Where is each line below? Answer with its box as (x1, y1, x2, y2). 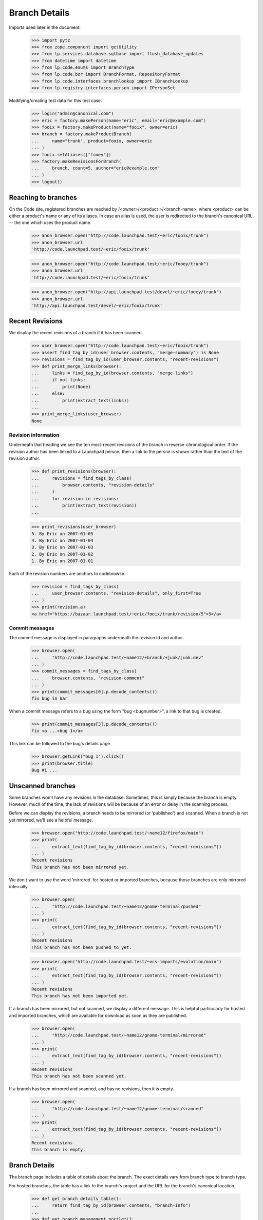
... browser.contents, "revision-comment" (31, 675, 145, 681)
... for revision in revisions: (31, 496, 119, 501)
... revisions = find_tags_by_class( (31, 475, 132, 481)
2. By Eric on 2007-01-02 (31, 551, 94, 557)
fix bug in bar (31, 696, 68, 701)
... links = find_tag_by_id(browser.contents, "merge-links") (31, 370, 193, 376)
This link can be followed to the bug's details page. (9, 741, 112, 747)
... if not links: (31, 377, 86, 383)
